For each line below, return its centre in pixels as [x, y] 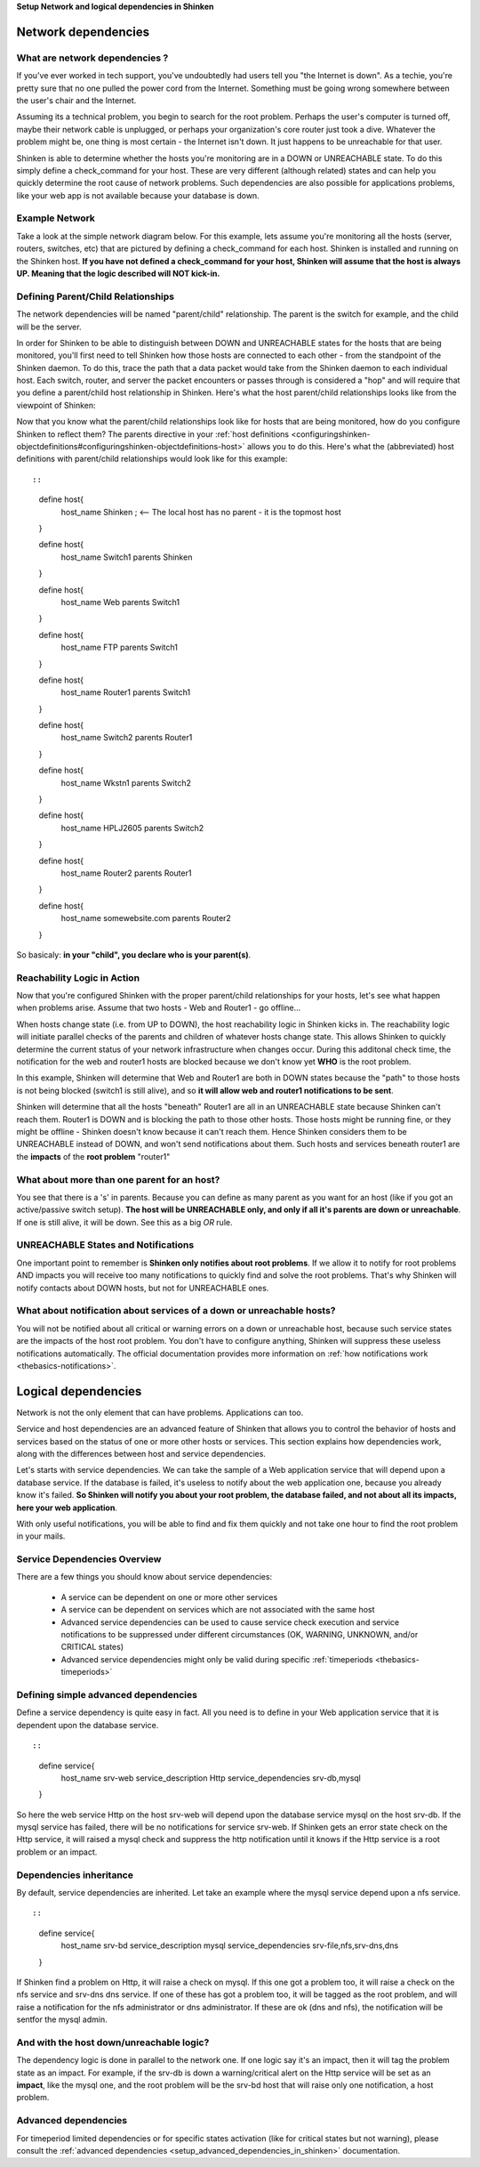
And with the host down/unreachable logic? [113, 2042]
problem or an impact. [57, 1852]
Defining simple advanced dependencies [107, 1694]
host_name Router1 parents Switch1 [126, 692]
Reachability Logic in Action [78, 977]
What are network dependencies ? [92, 58]
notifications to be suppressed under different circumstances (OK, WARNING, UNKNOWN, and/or [240, 1635]
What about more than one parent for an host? [118, 1179]
